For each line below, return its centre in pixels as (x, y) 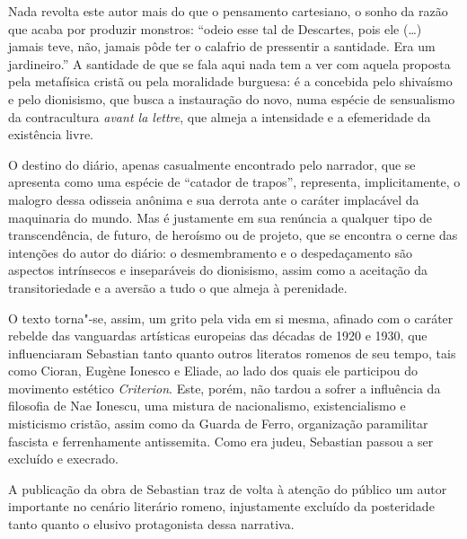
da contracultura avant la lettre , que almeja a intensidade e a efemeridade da (220, 116)
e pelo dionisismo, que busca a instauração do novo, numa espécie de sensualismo (232, 98)
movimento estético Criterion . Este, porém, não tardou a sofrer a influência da (225, 388)
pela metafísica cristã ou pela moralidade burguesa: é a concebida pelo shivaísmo (230, 81)
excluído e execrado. (63, 459)
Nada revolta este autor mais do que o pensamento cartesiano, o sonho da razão (228, 11)
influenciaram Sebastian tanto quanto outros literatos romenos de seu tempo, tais (232, 353)
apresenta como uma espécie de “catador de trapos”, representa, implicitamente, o (234, 182)
